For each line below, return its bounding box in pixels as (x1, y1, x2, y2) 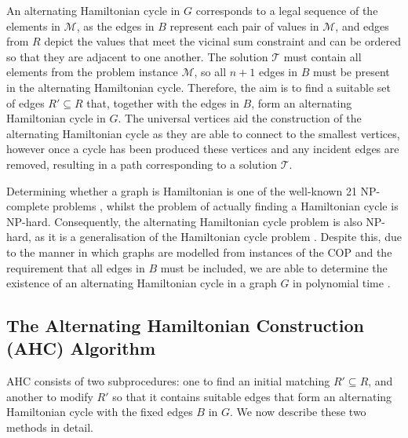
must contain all (283, 48, 362, 64)
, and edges (335, 17, 389, 34)
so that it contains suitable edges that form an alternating (112, 388, 392, 404)
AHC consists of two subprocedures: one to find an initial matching (6, 373, 330, 389)
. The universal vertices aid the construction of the (118, 110, 362, 126)
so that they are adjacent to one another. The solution (6, 48, 268, 64)
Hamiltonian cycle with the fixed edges (6, 403, 193, 420)
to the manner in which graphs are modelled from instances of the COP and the (6, 243, 392, 260)
